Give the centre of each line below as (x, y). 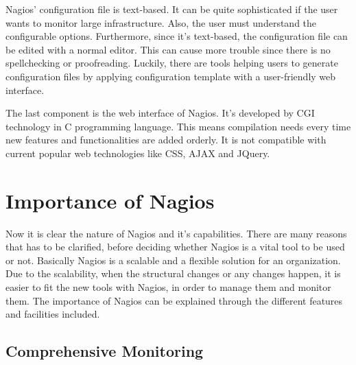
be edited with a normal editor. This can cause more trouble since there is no (168, 49)
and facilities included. (53, 314)
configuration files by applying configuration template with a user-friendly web (171, 76)
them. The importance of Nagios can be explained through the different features (174, 300)
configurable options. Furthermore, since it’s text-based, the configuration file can (177, 36)
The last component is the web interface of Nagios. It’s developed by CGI (160, 113)
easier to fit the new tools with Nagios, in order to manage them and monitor (168, 287)
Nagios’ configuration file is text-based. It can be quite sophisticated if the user (172, 9)
